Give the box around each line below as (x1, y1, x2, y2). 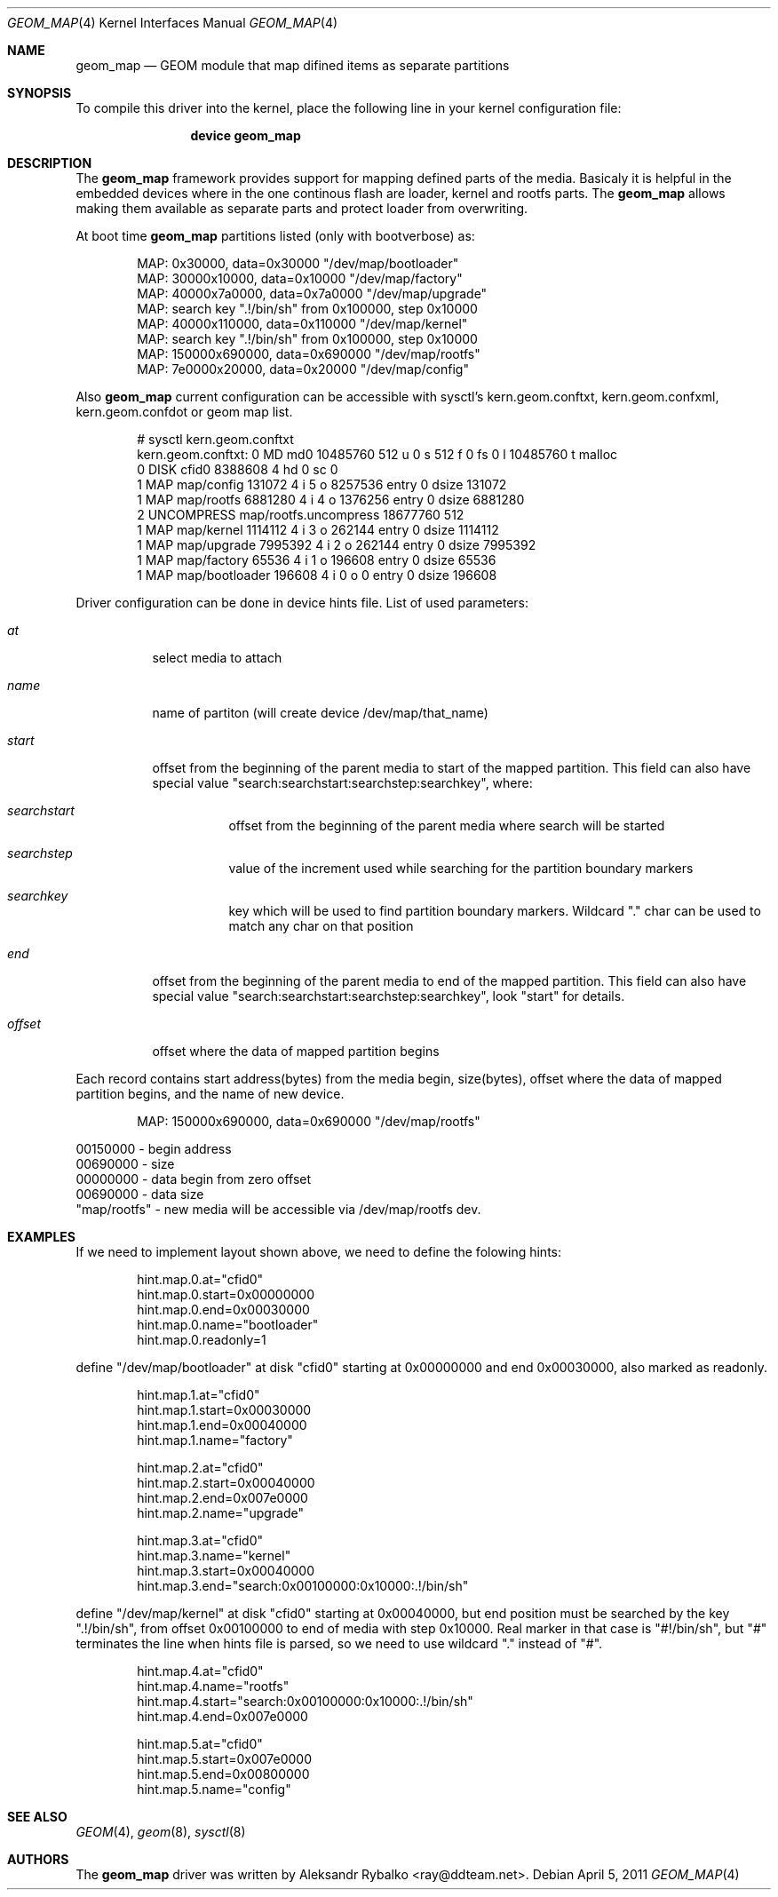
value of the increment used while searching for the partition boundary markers (228, 861, 694, 876)
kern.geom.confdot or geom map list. (75, 404, 293, 419)
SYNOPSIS (7, 85, 72, 100)
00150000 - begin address (75, 1141, 232, 1156)
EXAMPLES (7, 1229, 75, 1244)
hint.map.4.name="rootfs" (137, 1679, 290, 1694)
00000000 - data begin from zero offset (75, 1171, 312, 1187)
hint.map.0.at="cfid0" (137, 1272, 264, 1287)
